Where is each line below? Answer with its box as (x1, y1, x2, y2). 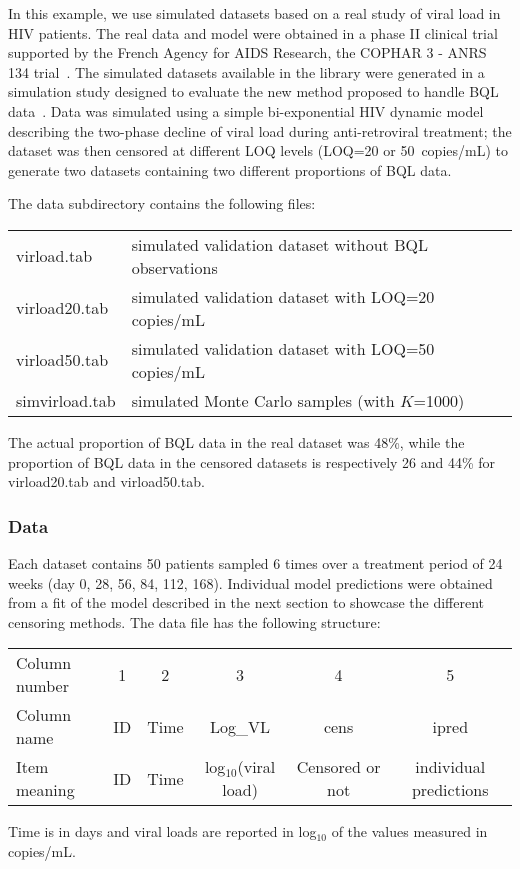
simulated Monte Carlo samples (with (131, 388, 395, 412)
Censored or (296, 755, 381, 779)
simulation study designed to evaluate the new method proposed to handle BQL (8, 81, 499, 102)
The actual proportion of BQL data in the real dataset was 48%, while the (8, 431, 465, 452)
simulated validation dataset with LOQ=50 (131, 336, 435, 360)
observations (131, 255, 218, 279)
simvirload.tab (16, 388, 116, 412)
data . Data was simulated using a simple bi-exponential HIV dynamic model (8, 100, 484, 121)
